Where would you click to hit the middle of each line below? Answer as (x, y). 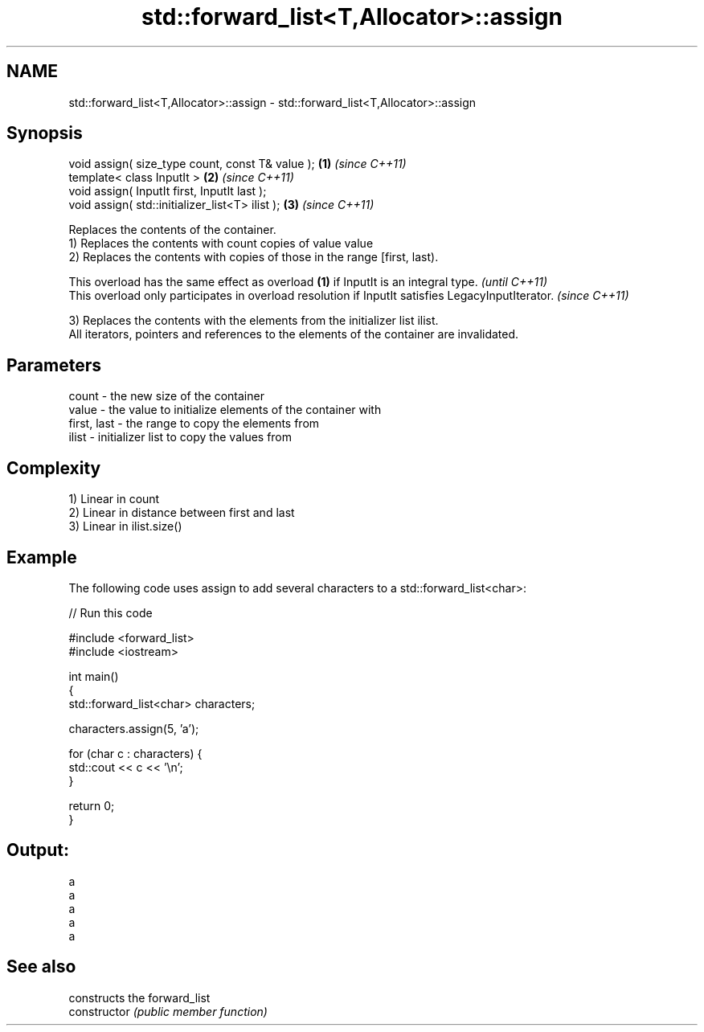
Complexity (54, 468)
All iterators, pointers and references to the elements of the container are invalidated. (294, 334)
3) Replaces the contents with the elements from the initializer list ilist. (254, 321)
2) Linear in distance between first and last (182, 513)
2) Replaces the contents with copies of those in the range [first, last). (254, 257)
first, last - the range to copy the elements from (194, 424)
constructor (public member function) (168, 1011)
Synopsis (45, 133)
